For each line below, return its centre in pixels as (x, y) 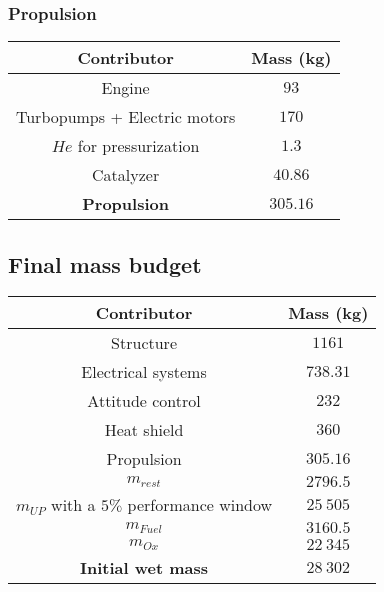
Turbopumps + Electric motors (126, 117)
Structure (144, 343)
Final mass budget (105, 263)
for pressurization (138, 146)
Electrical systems (144, 372)
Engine (125, 88)
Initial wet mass (144, 568)
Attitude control (144, 401)
